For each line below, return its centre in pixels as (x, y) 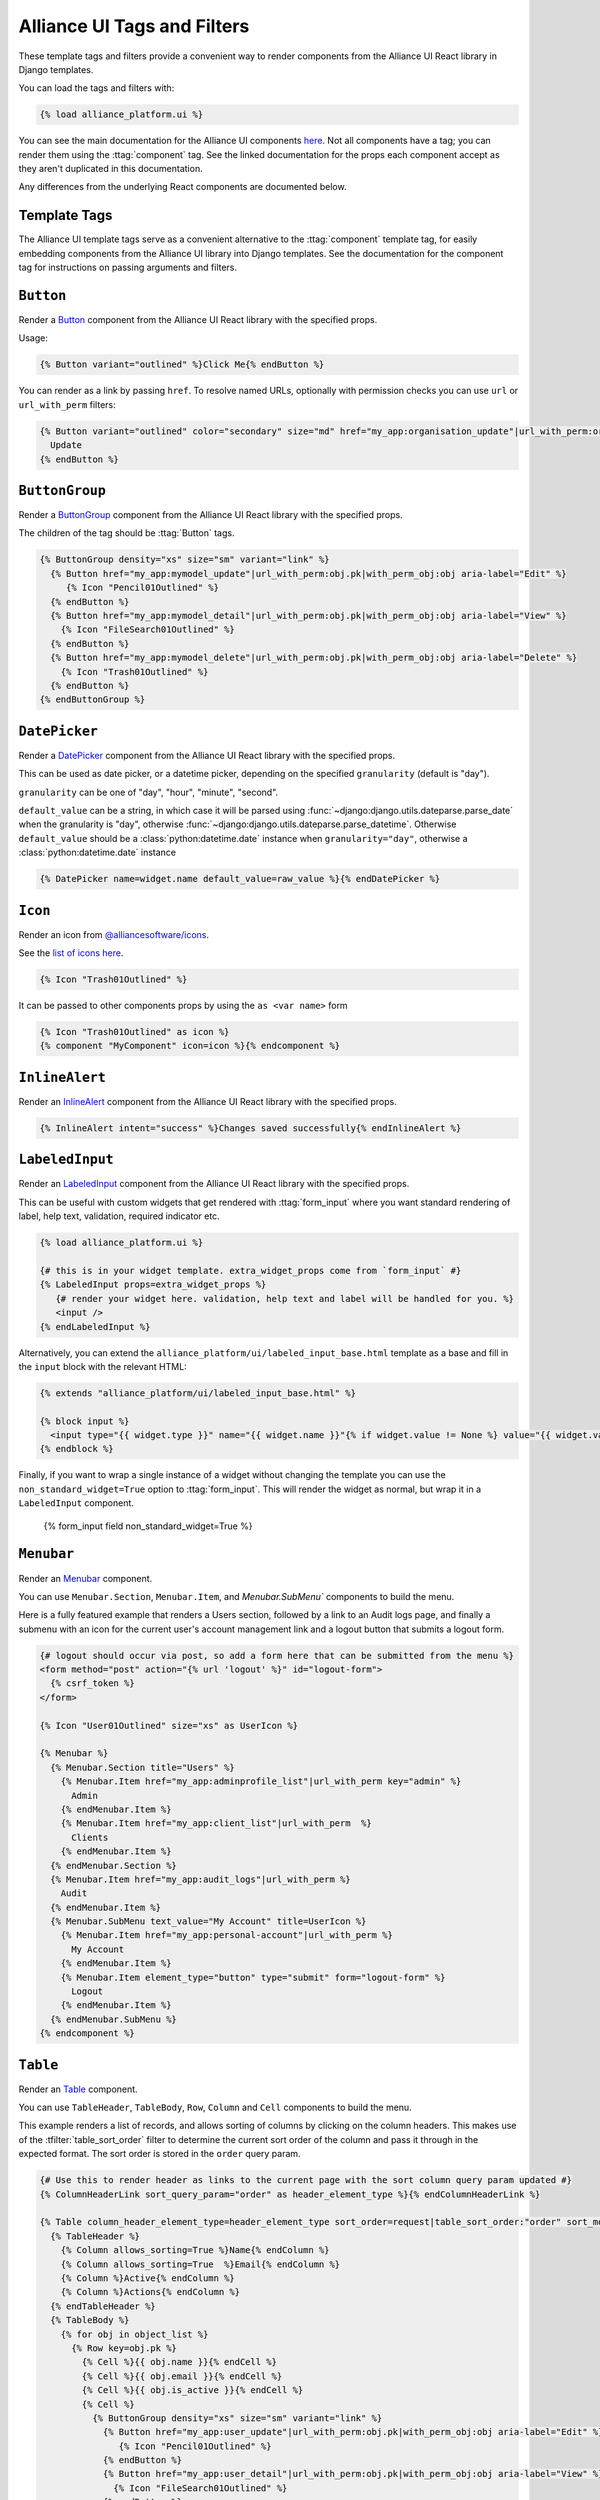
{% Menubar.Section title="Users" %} (142, 1767)
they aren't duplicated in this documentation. (111, 169)
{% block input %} (84, 1421)
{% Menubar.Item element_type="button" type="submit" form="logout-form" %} (253, 1977)
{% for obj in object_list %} (134, 2334)
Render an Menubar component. (85, 1578)
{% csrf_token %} (92, 1683)
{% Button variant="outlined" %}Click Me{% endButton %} (182, 364)
